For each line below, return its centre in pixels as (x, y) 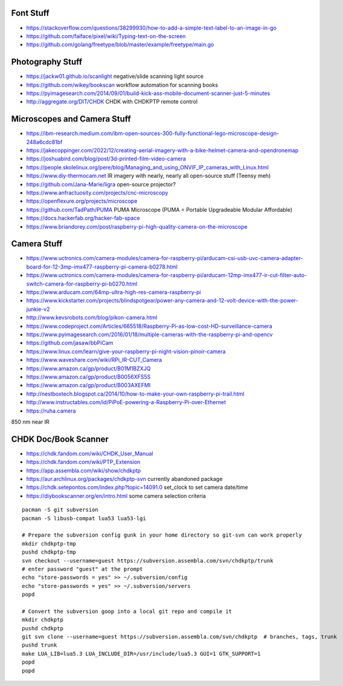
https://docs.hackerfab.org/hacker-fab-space (83, 218)
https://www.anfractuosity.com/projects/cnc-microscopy (97, 193)
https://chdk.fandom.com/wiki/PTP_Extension (83, 462)
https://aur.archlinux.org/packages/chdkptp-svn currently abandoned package (124, 479)
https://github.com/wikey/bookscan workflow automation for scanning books (122, 85)
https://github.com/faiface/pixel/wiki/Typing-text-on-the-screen (106, 36)
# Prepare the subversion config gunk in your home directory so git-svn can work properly (162, 535)
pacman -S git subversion (60, 510)
